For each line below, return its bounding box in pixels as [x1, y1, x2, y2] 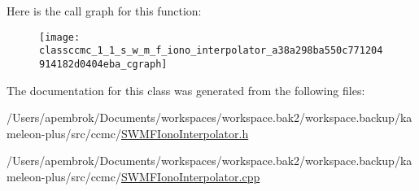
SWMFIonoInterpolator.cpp [120, 167, 260, 184]
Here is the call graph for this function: [7, 2, 202, 19]
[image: [39, 31, 81, 43]
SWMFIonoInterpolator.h [120, 124, 249, 141]
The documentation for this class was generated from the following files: [7, 81, 365, 98]
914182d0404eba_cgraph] [39, 58, 168, 70]
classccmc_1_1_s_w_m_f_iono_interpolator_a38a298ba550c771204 [39, 45, 383, 57]
